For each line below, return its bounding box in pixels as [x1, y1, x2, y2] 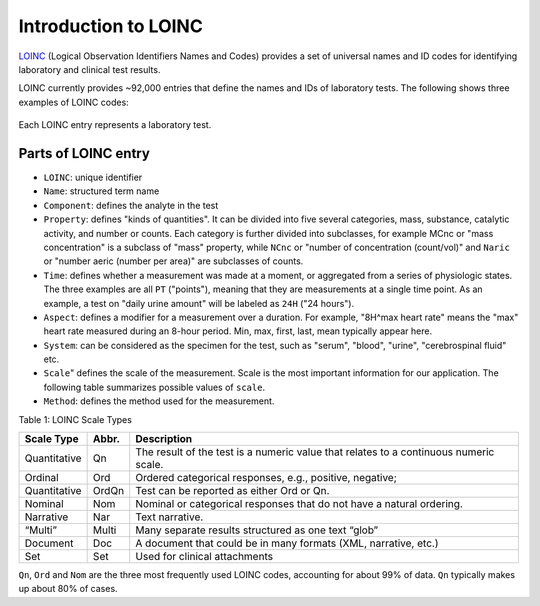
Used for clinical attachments [135, 550, 274, 564]
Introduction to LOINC [18, 15, 204, 37]
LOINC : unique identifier [43, 171, 143, 184]
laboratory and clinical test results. [18, 63, 161, 75]
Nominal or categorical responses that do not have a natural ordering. [135, 497, 464, 511]
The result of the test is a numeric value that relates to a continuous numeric [135, 445, 495, 459]
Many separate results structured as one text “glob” [135, 523, 379, 537]
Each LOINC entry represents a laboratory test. [18, 119, 212, 131]
